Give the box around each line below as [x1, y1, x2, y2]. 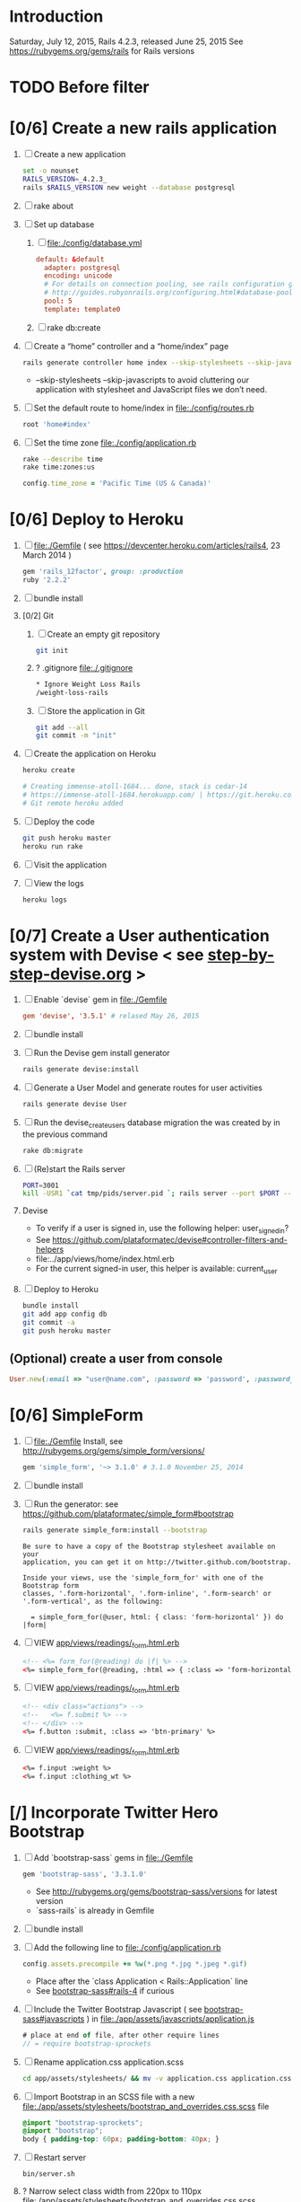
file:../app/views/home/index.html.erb [35, 1254, 175, 1264]
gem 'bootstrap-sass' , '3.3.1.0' [21, 1870, 148, 1879]
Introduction [9, 6, 104, 27]
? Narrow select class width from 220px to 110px [21, 2186, 202, 2197]
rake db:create [47, 321, 101, 333]
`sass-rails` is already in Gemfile [35, 1906, 155, 1916]
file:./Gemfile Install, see [33, 1436, 124, 1447]
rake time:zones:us [21, 462, 96, 472]
